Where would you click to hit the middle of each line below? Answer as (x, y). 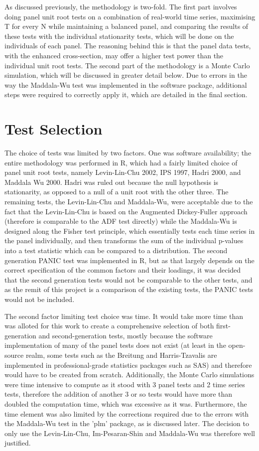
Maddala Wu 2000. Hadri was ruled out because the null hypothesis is (112, 182)
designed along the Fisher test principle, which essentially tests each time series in (130, 230)
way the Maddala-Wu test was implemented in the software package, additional (126, 84)
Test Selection (54, 129)
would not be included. (40, 299)
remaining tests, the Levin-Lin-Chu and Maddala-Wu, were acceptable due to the (129, 202)
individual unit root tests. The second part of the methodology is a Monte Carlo (127, 65)
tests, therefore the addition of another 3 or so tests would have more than (119, 394)
